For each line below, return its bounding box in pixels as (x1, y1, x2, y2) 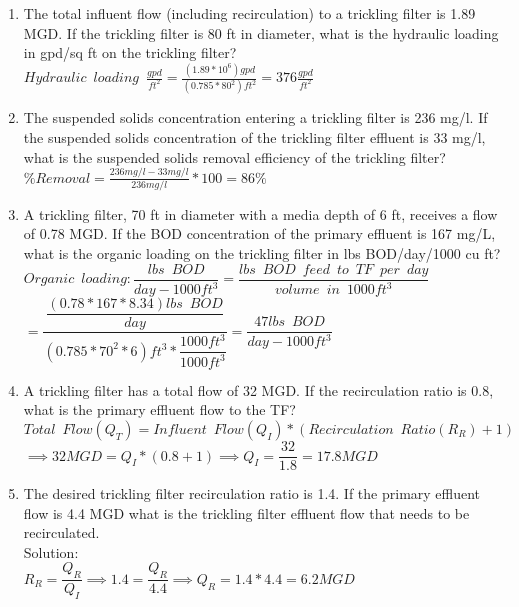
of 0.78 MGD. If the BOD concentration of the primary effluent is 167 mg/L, (23, 223, 496, 244)
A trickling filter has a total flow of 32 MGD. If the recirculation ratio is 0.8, (23, 379, 494, 400)
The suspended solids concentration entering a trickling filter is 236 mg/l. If (23, 107, 488, 128)
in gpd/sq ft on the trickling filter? (23, 42, 237, 63)
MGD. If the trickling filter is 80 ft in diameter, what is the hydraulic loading (23, 22, 499, 43)
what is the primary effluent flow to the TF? (23, 399, 296, 420)
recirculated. (23, 522, 100, 543)
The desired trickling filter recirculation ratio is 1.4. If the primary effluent (23, 483, 481, 504)
